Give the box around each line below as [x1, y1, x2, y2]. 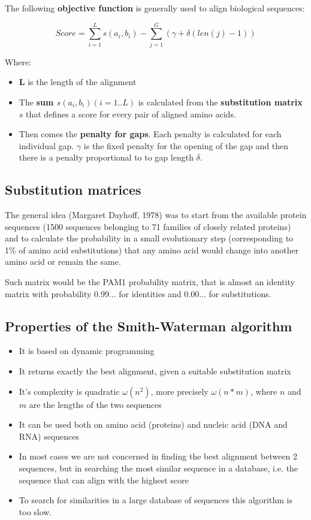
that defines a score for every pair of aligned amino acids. [26, 107, 236, 120]
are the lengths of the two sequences [29, 398, 162, 410]
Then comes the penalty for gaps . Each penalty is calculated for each [19, 128, 282, 140]
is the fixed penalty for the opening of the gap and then [83, 139, 289, 152]
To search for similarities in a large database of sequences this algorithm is [19, 494, 292, 506]
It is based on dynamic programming [19, 344, 155, 357]
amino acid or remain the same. [5, 255, 121, 268]
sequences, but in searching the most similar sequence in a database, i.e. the [19, 462, 298, 474]
